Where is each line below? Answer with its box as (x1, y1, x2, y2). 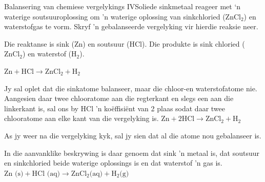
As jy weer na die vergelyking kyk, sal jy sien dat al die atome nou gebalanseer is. (4, 130, 261, 140)
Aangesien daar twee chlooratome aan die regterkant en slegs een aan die (4, 93, 234, 104)
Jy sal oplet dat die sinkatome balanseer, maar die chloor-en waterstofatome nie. (4, 83, 257, 93)
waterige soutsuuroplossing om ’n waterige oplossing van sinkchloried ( (4, 11, 226, 22)
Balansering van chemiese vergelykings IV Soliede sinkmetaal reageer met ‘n (4, 1, 241, 11)
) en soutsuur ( (83, 38, 130, 49)
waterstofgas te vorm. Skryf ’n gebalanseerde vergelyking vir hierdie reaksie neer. (4, 21, 258, 32)
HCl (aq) (32, 170, 60, 177)
